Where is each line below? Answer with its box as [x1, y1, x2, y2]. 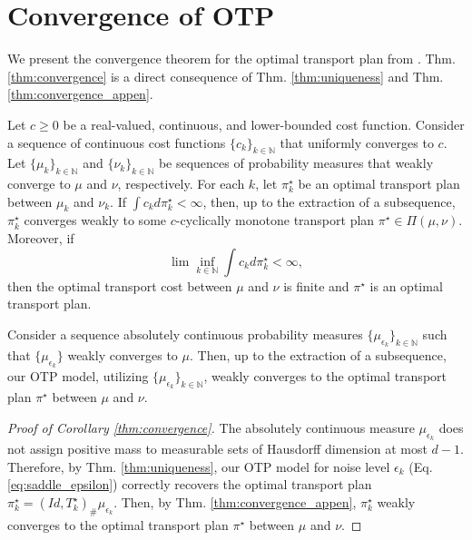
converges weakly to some [24, 211, 167, 230]
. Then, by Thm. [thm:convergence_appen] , [113, 493, 357, 512]
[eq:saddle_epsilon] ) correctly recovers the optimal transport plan [7, 475, 372, 494]
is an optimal [369, 276, 443, 295]
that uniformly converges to [280, 133, 434, 152]
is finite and [283, 276, 349, 295]
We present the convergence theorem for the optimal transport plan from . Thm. [7, 49, 456, 68]
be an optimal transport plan [298, 174, 460, 193]
